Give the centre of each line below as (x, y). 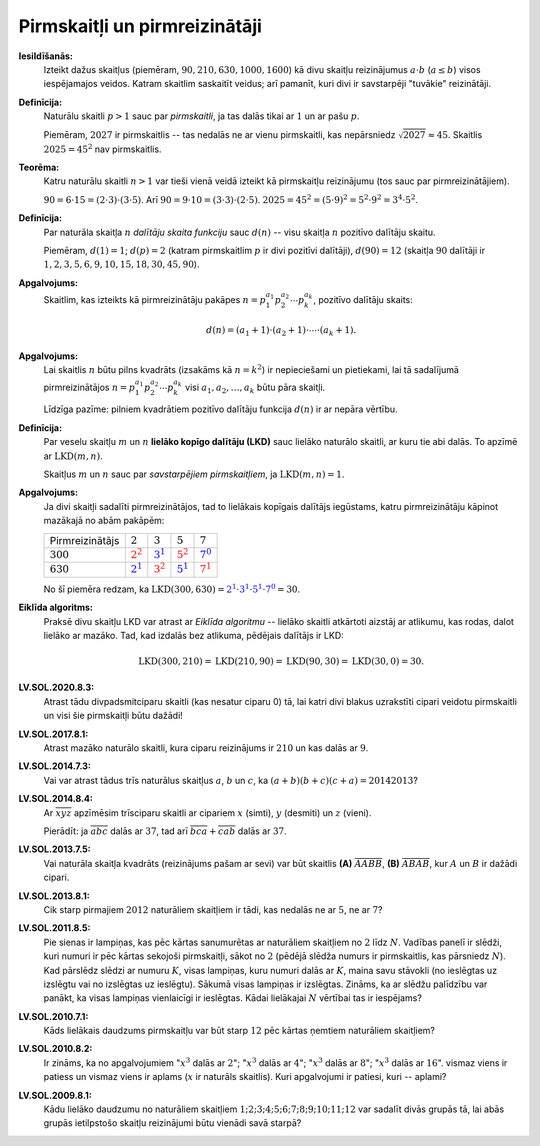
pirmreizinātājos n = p (89, 387)
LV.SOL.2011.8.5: (54, 928)
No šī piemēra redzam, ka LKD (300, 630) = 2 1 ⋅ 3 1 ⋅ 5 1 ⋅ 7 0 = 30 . (171, 588)
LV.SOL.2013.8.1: (54, 896)
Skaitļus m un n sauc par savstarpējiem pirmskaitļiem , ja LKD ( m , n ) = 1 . (194, 474)
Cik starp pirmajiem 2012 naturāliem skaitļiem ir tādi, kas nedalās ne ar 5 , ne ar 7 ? (213, 909)
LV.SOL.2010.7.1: (53, 1016)
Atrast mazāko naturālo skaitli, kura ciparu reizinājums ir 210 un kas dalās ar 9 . (206, 748)
